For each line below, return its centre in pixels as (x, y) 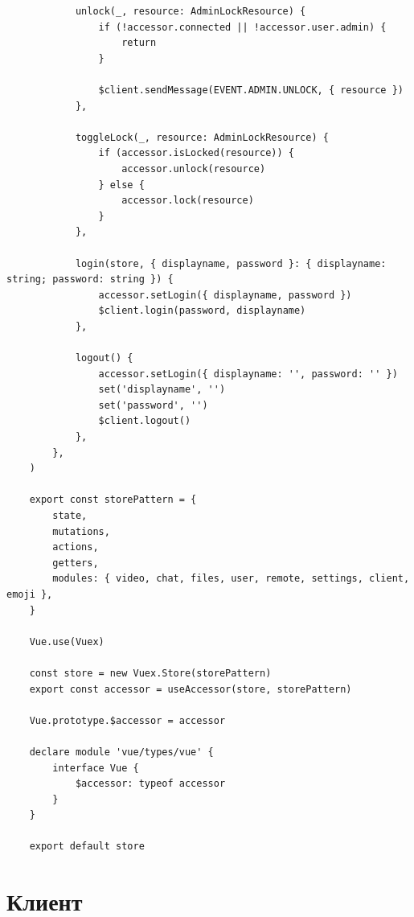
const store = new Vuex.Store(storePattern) (150, 673)
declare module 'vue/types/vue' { (121, 752)
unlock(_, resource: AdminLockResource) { (191, 11)
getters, (76, 563)
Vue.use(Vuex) (67, 641)
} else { (121, 185)
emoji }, (30, 594)
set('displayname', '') (162, 390)
